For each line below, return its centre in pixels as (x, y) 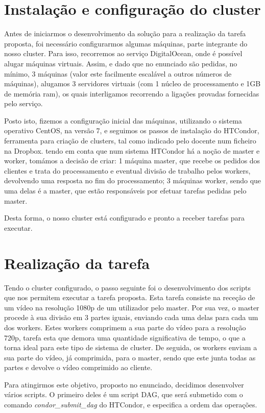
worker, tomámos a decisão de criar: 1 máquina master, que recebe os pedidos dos (132, 161)
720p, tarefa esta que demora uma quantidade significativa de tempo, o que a (125, 337)
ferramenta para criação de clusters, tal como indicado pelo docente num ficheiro (130, 141)
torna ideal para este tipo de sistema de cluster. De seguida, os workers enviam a (131, 347)
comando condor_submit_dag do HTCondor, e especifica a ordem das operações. (131, 405)
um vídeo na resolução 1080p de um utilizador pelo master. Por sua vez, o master (132, 307)
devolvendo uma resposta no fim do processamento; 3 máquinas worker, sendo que (133, 180)
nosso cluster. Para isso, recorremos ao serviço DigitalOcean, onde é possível (123, 53)
